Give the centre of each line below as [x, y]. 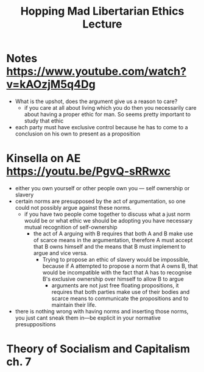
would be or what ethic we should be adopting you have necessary [108, 220]
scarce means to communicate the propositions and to [120, 298]
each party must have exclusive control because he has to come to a [101, 127]
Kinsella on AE [44, 158]
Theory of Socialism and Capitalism [98, 349]
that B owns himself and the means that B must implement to [110, 246]
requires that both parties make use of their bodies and [121, 292]
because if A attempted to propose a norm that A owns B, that [120, 266]
